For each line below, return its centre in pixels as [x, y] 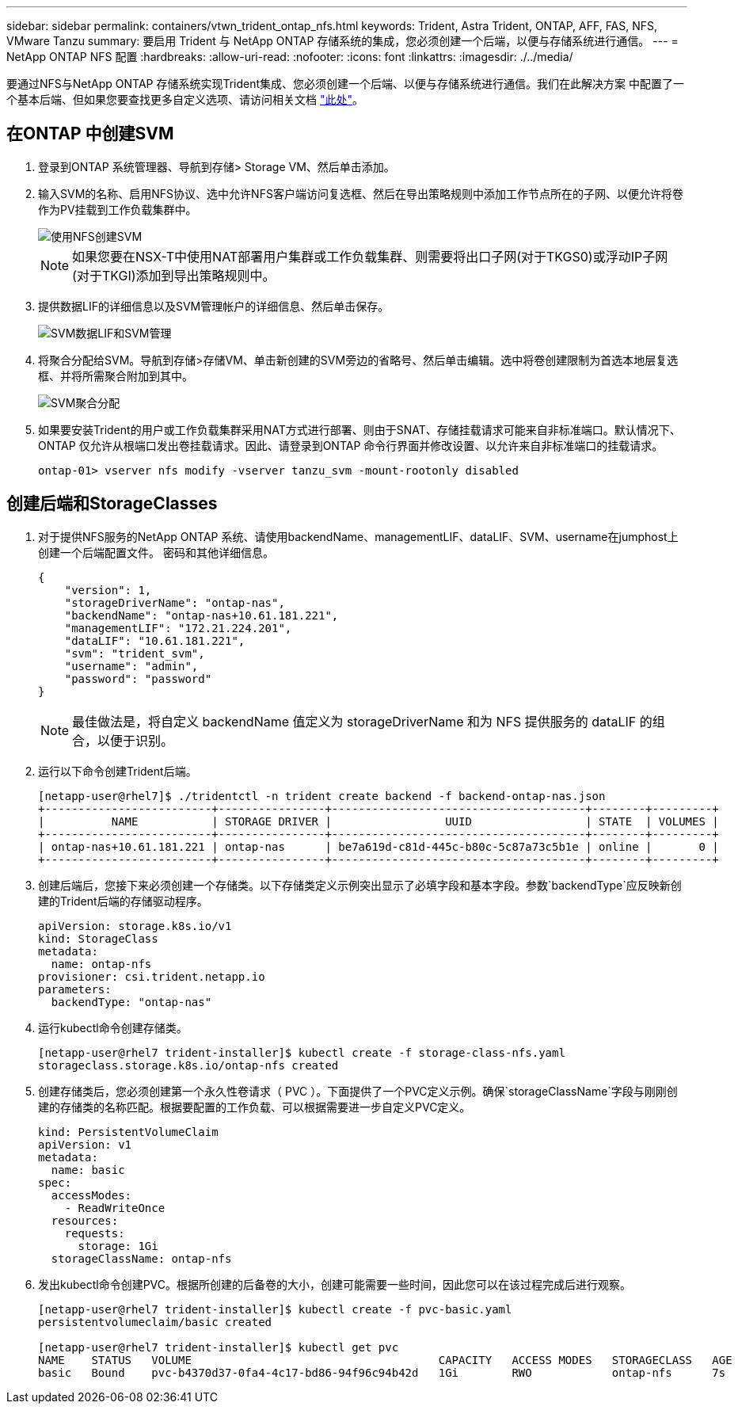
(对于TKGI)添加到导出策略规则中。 [174, 275]
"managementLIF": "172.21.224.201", [178, 628]
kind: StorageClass [98, 938]
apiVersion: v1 [85, 1144]
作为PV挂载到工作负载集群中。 [118, 209]
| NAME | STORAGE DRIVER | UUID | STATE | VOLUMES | [379, 821]
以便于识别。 [136, 740]
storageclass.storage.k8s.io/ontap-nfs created [188, 1065]
